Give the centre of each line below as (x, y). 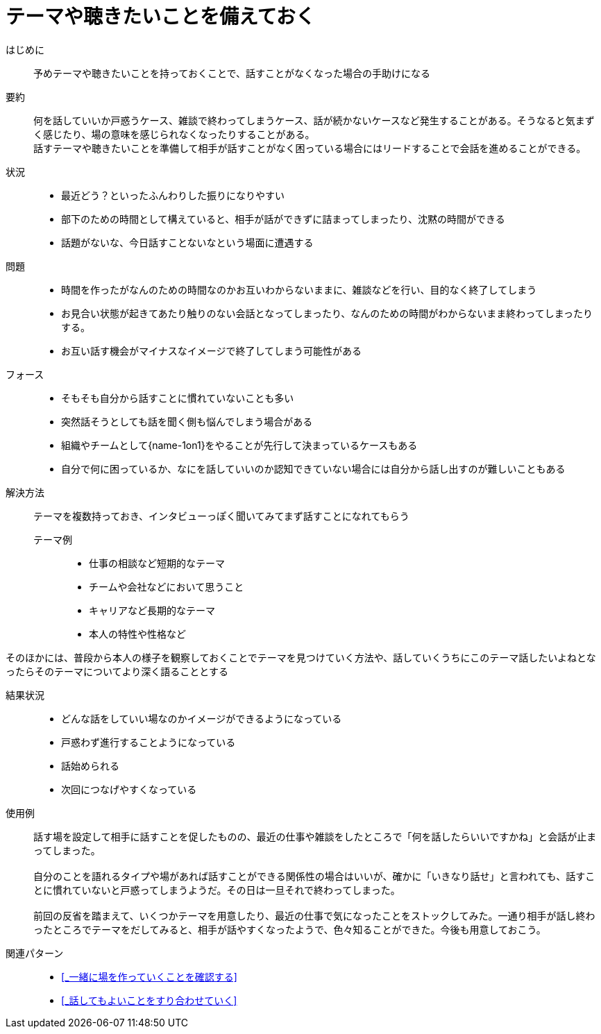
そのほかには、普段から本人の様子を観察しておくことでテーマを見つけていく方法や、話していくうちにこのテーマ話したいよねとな (301, 657)
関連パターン (35, 953)
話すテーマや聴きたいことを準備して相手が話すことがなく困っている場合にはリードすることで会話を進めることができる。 (310, 148)
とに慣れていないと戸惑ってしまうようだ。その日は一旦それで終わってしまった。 (217, 890)
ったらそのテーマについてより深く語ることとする (117, 671)
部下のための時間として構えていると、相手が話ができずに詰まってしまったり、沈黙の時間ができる (283, 219)
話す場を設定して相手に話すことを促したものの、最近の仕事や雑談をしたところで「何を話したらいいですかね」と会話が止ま (315, 836)
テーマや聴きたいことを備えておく (160, 17)
